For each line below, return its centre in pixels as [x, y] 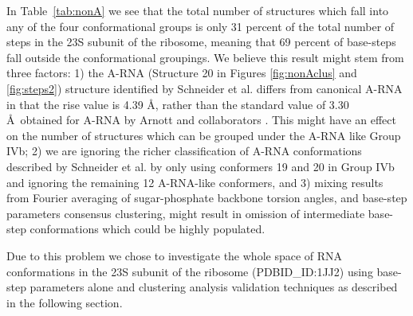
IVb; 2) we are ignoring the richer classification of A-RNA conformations [184, 151]
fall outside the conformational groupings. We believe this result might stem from [205, 57]
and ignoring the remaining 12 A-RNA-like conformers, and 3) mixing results [195, 182]
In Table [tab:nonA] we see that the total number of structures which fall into [198, 10]
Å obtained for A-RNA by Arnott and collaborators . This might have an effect [201, 120]
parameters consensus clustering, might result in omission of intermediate [186, 213]
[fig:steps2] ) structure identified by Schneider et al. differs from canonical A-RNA [205, 88]
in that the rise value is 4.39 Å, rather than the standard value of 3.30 [178, 104]
